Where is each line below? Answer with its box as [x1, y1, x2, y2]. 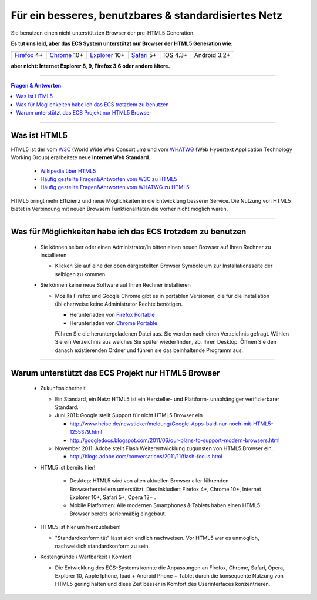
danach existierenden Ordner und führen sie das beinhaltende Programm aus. [55, 347, 244, 354]
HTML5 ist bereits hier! [40, 464, 96, 471]
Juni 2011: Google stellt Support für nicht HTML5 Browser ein [55, 412, 203, 419]
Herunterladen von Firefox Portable [69, 311, 155, 319]
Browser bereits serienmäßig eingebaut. [69, 510, 167, 517]
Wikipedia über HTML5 [40, 167, 96, 175]
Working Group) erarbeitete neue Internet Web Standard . [11, 154, 151, 161]
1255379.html [69, 428, 103, 435]
